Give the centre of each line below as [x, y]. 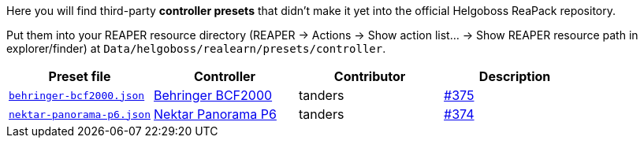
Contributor [370, 76]
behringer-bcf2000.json [77, 95]
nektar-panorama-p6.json [80, 114]
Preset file [80, 76]
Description [515, 76]
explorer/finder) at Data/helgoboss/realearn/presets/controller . [196, 48]
